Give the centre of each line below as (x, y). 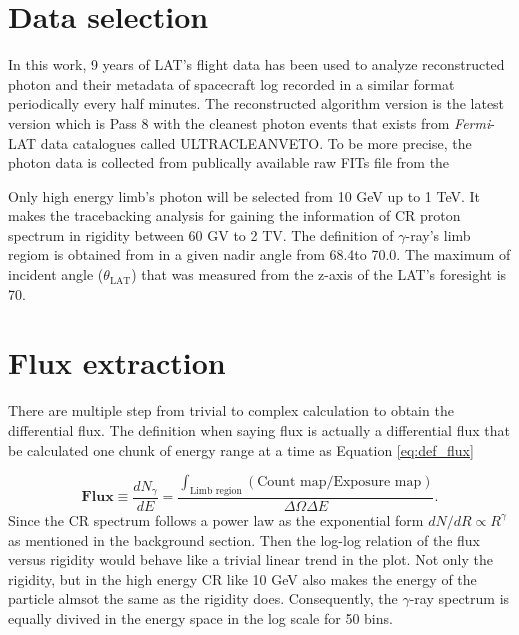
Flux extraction (117, 362)
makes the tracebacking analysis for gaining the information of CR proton (234, 215)
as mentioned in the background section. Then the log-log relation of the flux (244, 539)
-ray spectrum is (459, 598)
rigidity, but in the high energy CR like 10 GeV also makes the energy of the (242, 578)
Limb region (216, 490)
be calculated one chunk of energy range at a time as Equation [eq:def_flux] (241, 449)
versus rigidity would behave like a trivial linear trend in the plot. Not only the (250, 559)
